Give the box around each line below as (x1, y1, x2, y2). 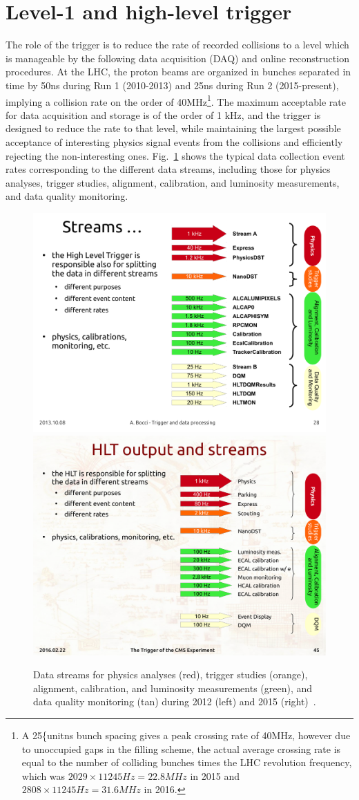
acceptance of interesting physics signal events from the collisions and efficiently (6, 134, 343, 149)
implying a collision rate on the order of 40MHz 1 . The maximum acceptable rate (6, 92, 346, 109)
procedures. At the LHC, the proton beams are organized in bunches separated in (6, 64, 351, 79)
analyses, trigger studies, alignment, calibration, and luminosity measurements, (6, 175, 340, 189)
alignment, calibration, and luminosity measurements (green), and (33, 680, 313, 695)
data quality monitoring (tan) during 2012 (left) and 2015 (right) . (33, 694, 316, 709)
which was (21, 768, 66, 783)
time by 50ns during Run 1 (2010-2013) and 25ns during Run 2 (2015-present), (6, 77, 339, 92)
